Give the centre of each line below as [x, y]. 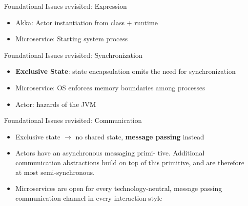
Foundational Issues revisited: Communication [73, 120]
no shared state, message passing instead [140, 136]
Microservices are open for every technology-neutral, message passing [119, 188]
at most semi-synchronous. [55, 172]
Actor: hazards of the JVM [56, 104]
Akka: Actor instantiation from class [70, 22]
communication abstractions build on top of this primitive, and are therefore [130, 162]
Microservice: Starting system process [72, 39]
